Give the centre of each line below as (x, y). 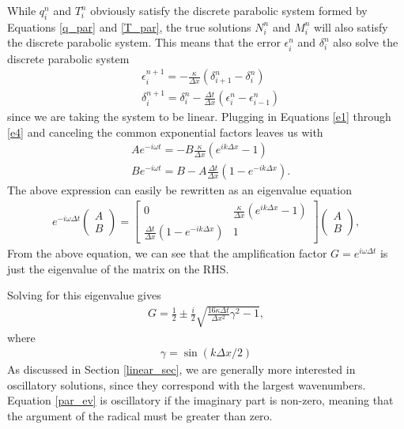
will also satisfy (351, 26)
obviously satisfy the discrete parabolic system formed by (229, 10)
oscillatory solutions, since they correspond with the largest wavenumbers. (187, 384)
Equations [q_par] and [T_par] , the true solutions (129, 26)
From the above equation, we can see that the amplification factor (167, 253)
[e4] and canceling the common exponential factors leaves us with (165, 132)
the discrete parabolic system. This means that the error (144, 42)
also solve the (366, 42)
